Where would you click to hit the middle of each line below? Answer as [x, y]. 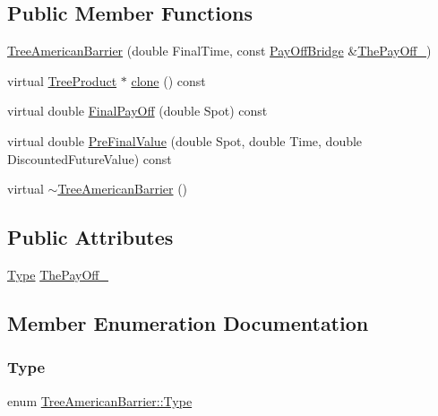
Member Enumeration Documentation [188, 322]
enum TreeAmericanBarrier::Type [100, 400]
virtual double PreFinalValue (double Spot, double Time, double [185, 140]
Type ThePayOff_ [58, 274]
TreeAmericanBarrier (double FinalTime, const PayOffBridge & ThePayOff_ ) [219, 51]
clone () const [168, 80]
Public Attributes [90, 237]
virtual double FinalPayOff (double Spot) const [137, 111]
